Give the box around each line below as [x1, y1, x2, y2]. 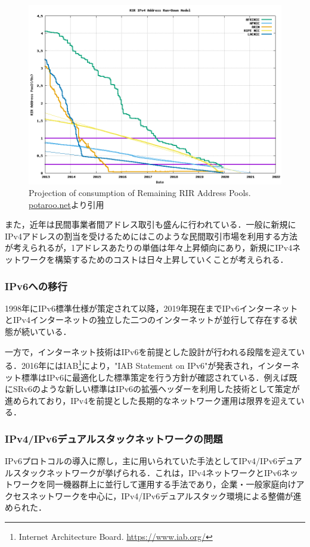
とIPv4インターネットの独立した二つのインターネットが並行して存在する [5, 313, 289, 326]
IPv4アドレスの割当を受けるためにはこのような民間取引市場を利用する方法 [5, 229, 297, 242]
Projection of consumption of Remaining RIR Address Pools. [29, 187, 251, 199]
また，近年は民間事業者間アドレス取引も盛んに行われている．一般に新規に [5, 218, 296, 231]
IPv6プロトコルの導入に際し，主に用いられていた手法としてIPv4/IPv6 [5, 455, 278, 467]
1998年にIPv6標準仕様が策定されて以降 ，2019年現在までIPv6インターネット [5, 302, 298, 314]
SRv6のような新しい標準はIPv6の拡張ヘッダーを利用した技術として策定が [13, 383, 300, 395]
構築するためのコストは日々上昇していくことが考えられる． [54, 253, 289, 266]
